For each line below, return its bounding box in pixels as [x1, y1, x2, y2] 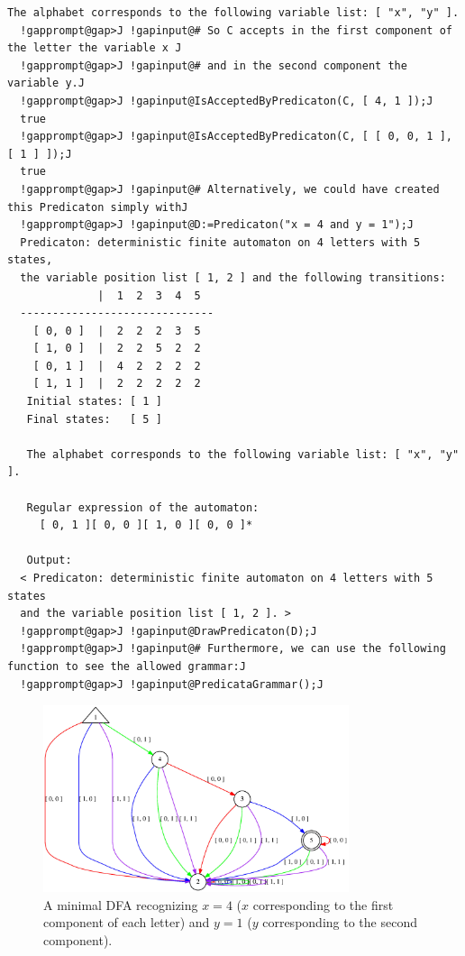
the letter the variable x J [7, 41, 182, 55]
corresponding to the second [262, 913, 417, 932]
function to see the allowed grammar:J [7, 659, 246, 673]
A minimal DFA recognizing [43, 895, 198, 914]
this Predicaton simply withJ [7, 200, 188, 214]
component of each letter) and [43, 913, 210, 932]
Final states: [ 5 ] [26, 412, 162, 426]
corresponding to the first [252, 895, 394, 914]
